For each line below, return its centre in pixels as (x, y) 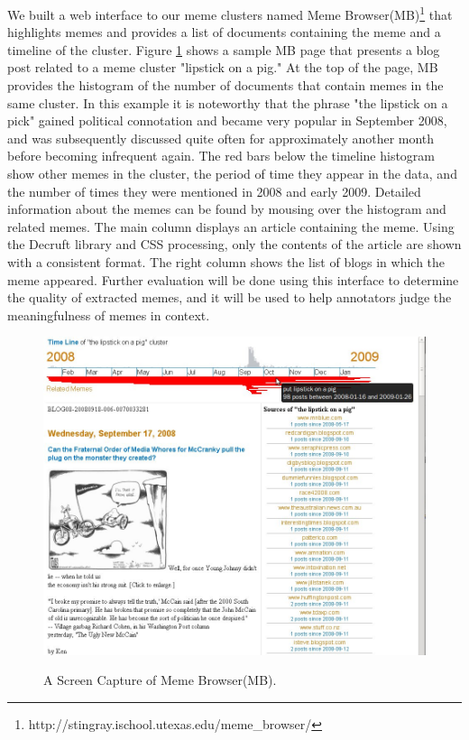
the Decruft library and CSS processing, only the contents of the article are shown (234, 244)
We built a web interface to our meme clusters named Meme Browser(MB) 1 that (230, 13)
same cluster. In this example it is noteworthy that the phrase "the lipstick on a (228, 102)
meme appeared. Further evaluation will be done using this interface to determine (233, 279)
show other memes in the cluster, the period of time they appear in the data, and (232, 173)
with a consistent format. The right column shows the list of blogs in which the (226, 261)
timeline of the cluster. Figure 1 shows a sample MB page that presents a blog (224, 49)
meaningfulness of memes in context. (109, 314)
